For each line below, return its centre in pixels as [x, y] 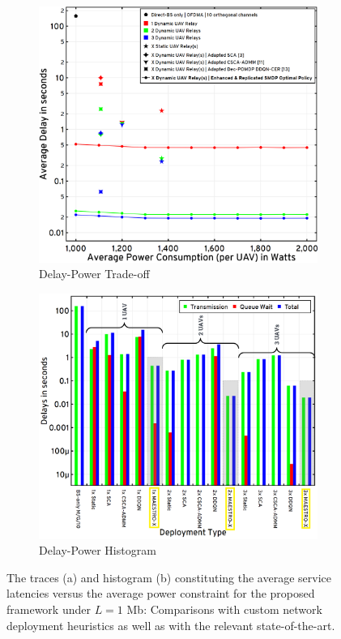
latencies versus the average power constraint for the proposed [161, 593]
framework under [49, 609]
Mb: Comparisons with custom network [224, 609]
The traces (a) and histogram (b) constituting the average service [169, 577]
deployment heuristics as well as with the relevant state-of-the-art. [171, 625]
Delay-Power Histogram [98, 550]
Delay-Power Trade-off [94, 274]
